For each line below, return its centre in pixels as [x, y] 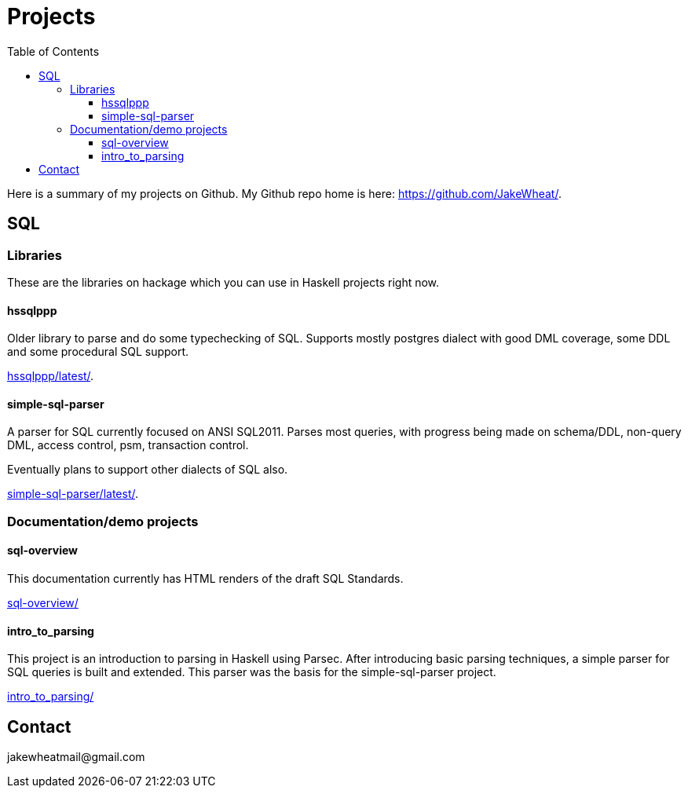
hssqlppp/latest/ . [51, 376]
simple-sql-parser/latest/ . [73, 494]
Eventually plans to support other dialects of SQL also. [148, 470]
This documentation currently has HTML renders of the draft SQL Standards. [205, 578]
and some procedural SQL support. [98, 352]
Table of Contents [53, 51]
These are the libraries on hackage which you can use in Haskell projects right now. [223, 282]
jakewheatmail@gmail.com [76, 757]
